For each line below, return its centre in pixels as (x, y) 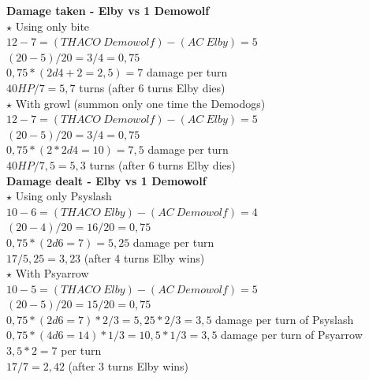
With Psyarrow (52, 273)
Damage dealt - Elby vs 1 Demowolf (106, 180)
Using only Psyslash (63, 196)
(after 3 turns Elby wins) (129, 365)
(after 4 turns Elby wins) (144, 257)
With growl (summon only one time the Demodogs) (140, 103)
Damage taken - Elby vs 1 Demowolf (108, 10)
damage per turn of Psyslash (285, 319)
